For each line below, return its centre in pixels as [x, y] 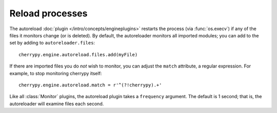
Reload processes [48, 13]
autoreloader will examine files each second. [57, 104]
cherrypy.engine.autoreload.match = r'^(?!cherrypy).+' [90, 85]
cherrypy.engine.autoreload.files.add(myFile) [78, 54]
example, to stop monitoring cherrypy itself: [56, 73]
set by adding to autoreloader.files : [52, 43]
